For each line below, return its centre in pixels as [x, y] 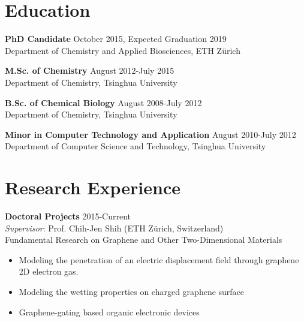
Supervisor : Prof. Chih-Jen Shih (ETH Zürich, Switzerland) [114, 228]
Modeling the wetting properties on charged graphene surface [132, 291]
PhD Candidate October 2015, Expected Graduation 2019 [116, 39]
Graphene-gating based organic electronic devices [109, 312]
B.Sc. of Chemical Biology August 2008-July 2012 [103, 102]
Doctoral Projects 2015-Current [68, 216]
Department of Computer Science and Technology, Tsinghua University [136, 146]
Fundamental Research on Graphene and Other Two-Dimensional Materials [144, 240]
